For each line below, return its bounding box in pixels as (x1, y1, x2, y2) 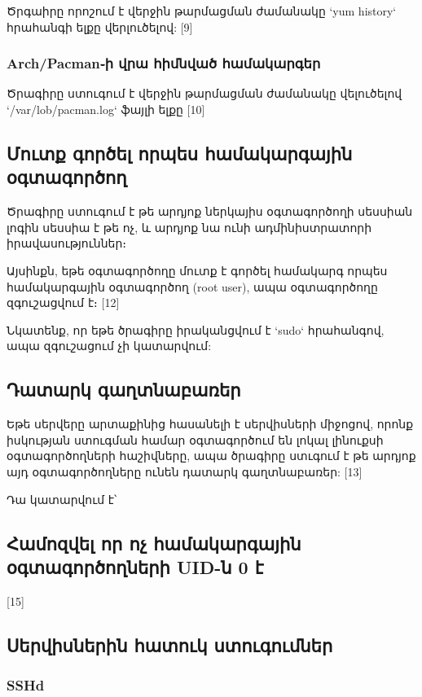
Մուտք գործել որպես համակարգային (7, 140, 353, 165)
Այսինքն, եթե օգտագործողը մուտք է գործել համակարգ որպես (7, 261, 388, 278)
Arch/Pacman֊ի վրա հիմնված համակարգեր (7, 53, 321, 73)
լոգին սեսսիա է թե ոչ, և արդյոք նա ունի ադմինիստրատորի (7, 218, 372, 235)
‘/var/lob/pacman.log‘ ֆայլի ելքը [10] (7, 101, 205, 117)
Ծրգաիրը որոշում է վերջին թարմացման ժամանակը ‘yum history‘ (7, 2, 397, 19)
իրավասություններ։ (7, 235, 127, 252)
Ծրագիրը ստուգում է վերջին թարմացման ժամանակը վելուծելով (7, 85, 402, 102)
